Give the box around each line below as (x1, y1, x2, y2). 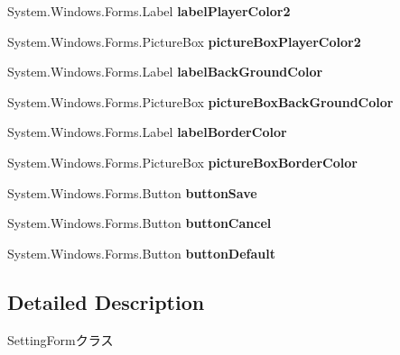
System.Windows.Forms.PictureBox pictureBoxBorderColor (7, 152, 358, 171)
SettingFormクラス (7, 330, 114, 349)
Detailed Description (7, 287, 205, 315)
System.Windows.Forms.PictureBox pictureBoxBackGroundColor (7, 92, 394, 111)
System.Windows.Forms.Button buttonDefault (7, 243, 276, 262)
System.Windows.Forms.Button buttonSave (7, 183, 257, 202)
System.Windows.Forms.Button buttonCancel (7, 214, 272, 232)
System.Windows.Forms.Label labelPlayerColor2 (7, 2, 291, 20)
